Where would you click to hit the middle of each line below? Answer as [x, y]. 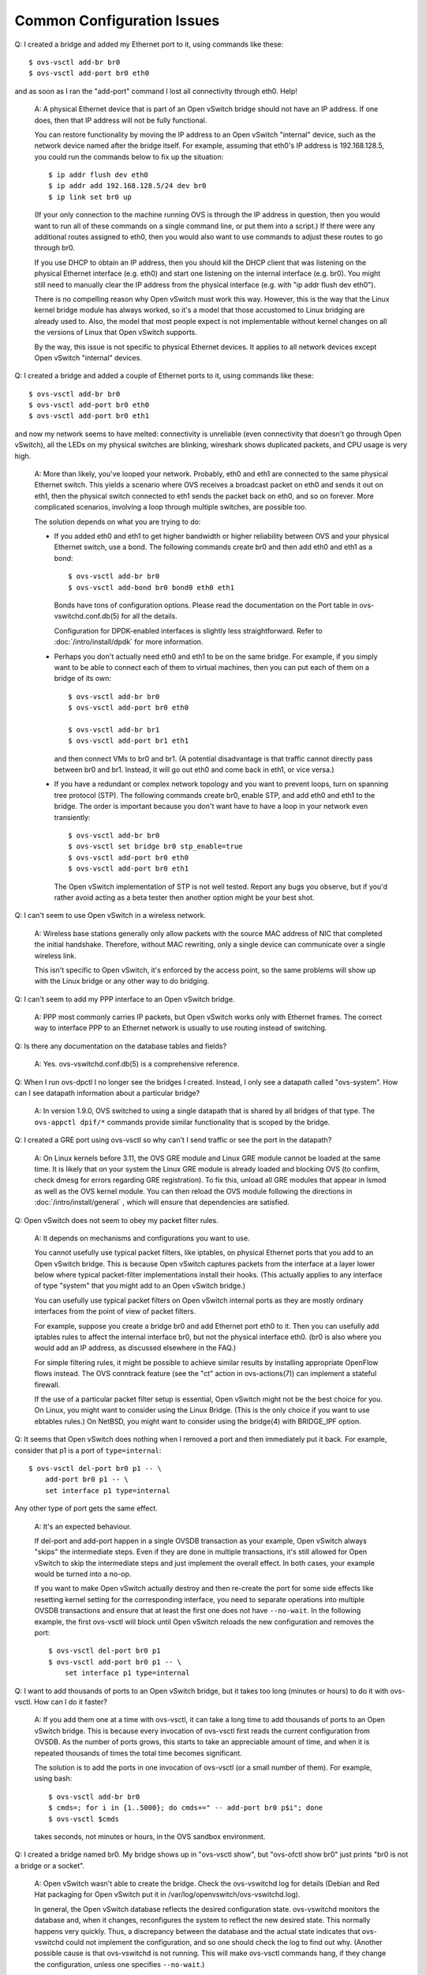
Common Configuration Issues [117, 21]
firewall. [47, 1384]
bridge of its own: [83, 679]
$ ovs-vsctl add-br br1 [114, 730]
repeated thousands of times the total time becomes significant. [138, 1753]
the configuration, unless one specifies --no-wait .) [120, 1964]
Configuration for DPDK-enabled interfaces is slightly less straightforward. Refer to [188, 630]
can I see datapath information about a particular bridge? [107, 1093]
